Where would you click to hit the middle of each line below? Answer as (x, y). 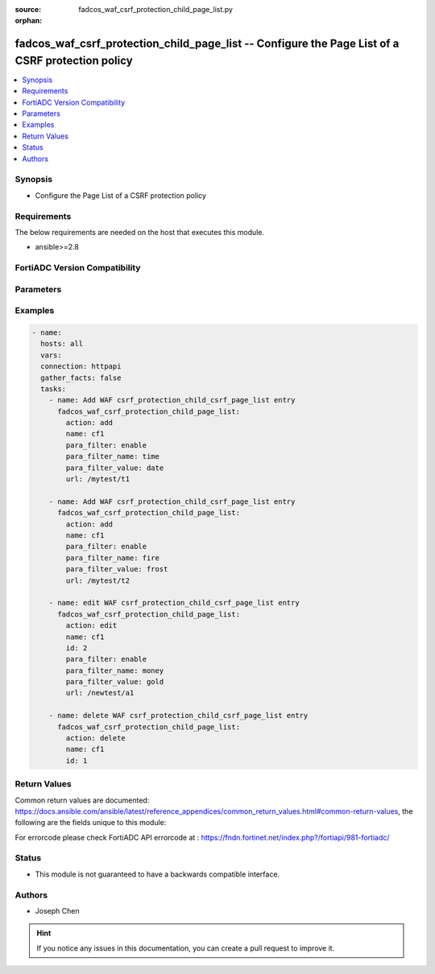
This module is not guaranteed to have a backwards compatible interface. (157, 874)
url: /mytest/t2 (98, 580)
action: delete (96, 738)
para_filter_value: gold (115, 682)
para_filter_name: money (115, 671)
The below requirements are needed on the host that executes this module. (140, 232)
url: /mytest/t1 (98, 479)
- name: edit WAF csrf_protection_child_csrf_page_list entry (174, 603)
